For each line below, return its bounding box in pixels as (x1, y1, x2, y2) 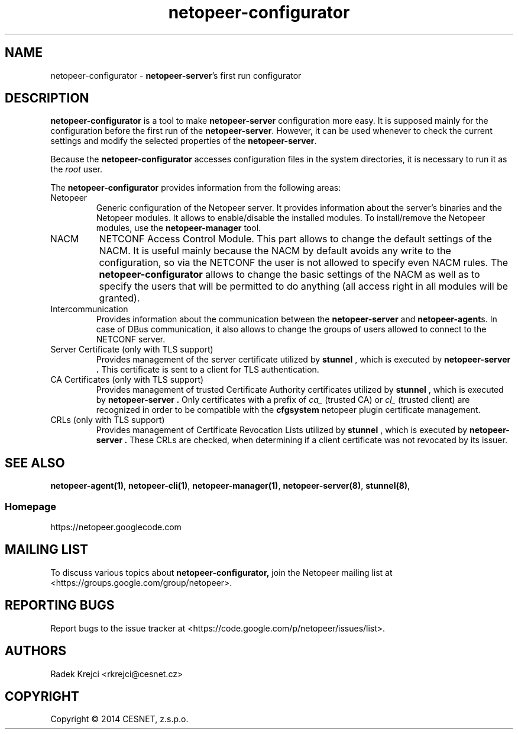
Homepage (5, 500, 56, 512)
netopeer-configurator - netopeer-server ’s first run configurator (50, 70, 302, 81)
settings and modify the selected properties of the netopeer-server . (50, 136, 317, 146)
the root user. (50, 164, 103, 175)
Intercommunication (50, 304, 128, 315)
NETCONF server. (96, 334, 166, 345)
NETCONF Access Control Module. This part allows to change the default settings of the (99, 233, 492, 245)
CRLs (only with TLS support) (50, 415, 165, 425)
